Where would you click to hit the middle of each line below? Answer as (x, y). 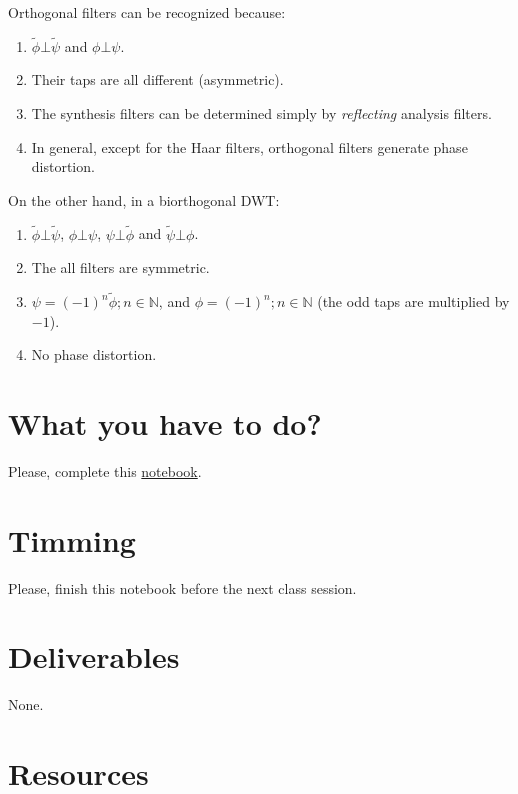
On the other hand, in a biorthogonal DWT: (144, 199)
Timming (72, 539)
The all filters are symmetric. (120, 267)
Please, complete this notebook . (105, 470)
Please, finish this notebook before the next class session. (182, 587)
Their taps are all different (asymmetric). (157, 79)
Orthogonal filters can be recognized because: (147, 12)
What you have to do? (165, 422)
